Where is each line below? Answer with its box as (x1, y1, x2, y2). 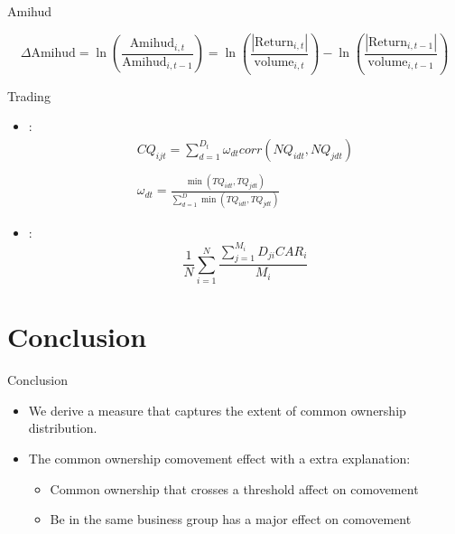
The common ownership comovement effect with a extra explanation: (28, 449, 411, 467)
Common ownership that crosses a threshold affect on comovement (50, 479, 419, 498)
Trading (7, 86, 51, 105)
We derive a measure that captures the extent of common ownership (28, 400, 406, 419)
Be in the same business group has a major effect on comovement (50, 510, 412, 529)
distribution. (28, 418, 97, 437)
